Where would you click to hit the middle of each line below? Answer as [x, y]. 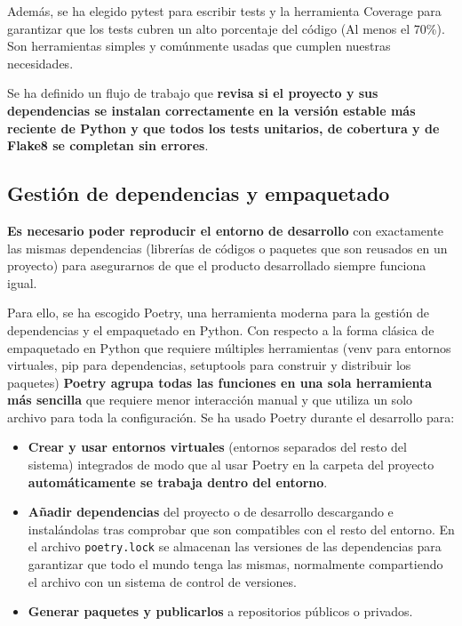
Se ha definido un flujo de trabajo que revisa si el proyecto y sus [193, 93]
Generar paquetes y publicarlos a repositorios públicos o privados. [220, 611]
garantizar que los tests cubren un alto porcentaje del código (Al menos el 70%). [226, 28]
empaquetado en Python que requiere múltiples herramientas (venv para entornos [229, 347]
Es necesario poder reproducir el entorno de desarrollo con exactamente [226, 230]
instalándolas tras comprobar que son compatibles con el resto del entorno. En [241, 529]
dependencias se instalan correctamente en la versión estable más [211, 110]
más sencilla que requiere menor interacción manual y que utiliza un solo [210, 400]
